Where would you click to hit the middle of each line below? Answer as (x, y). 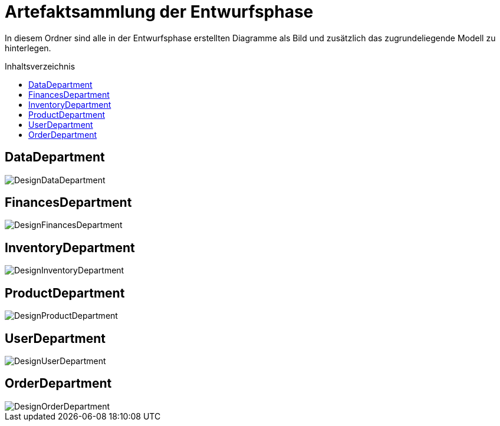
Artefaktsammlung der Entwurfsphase (159, 12)
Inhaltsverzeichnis (40, 66)
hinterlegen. (28, 48)
